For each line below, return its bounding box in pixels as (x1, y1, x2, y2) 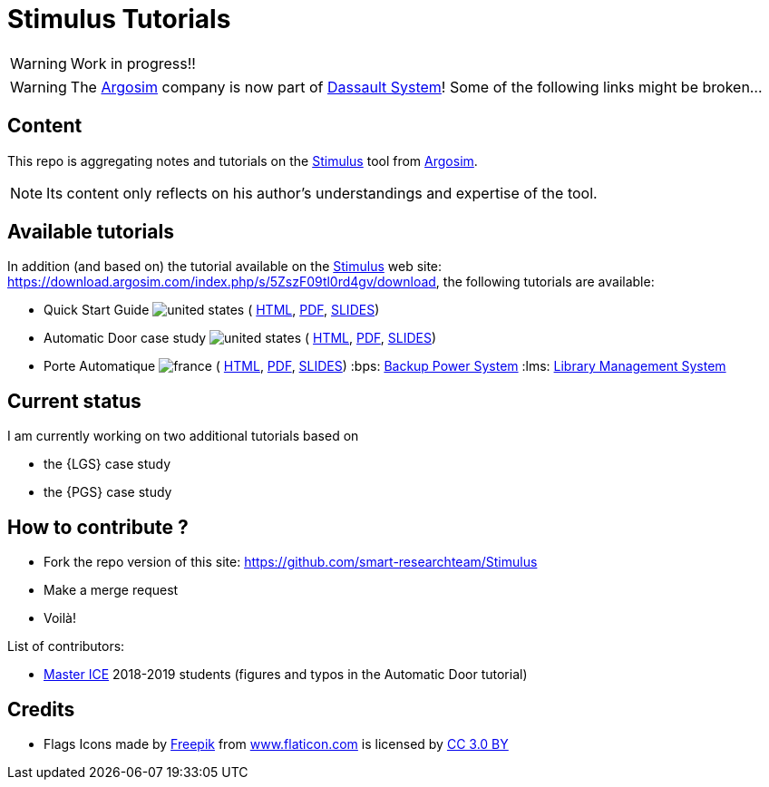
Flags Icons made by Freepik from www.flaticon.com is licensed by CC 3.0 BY (44, 735, 509, 752)
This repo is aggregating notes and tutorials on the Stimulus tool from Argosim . (7, 152, 478, 169)
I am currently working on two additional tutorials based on (7, 428, 359, 444)
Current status (7, 389, 141, 413)
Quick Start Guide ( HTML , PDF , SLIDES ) (44, 302, 380, 318)
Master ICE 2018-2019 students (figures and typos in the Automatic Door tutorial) (44, 666, 528, 683)
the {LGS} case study (44, 456, 171, 472)
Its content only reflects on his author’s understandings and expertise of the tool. (46, 183, 598, 202)
